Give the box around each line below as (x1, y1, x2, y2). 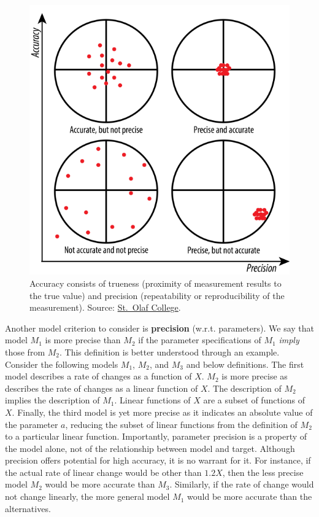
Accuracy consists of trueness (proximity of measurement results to (29, 276, 282, 289)
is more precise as (221, 370, 288, 383)
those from (5, 345, 45, 358)
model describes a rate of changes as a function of (5, 370, 192, 383)
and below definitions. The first (186, 357, 304, 370)
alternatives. (5, 502, 51, 515)
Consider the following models (5, 357, 118, 370)
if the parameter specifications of (138, 333, 261, 346)
